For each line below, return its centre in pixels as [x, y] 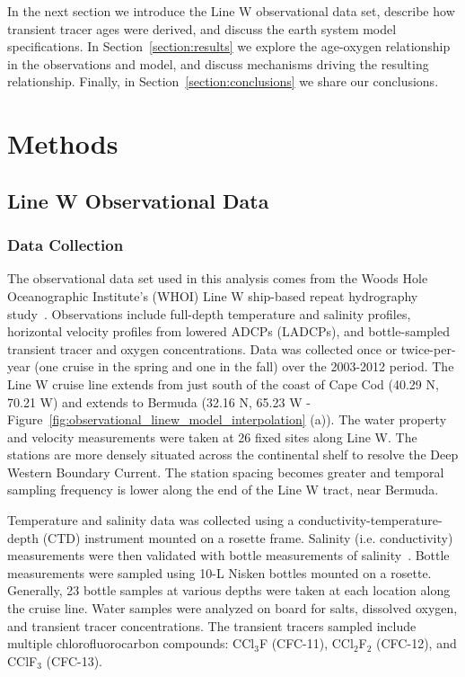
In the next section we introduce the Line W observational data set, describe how [231, 11]
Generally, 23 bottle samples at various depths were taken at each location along [229, 590]
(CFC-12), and [417, 643]
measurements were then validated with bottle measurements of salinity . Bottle [228, 555]
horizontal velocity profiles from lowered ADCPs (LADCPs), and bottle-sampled [228, 331]
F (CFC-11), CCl [306, 643]
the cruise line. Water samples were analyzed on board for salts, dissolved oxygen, [232, 608]
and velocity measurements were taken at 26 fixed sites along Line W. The [212, 436]
